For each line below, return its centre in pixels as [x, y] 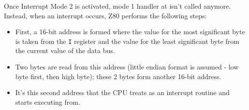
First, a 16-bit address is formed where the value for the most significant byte [130, 32]
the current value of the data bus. [65, 50]
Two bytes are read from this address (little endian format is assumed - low [127, 67]
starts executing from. [48, 102]
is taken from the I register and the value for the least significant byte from [127, 41]
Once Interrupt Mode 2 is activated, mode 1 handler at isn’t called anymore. [117, 6]
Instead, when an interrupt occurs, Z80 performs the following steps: [105, 15]
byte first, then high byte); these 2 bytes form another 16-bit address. [118, 76]
